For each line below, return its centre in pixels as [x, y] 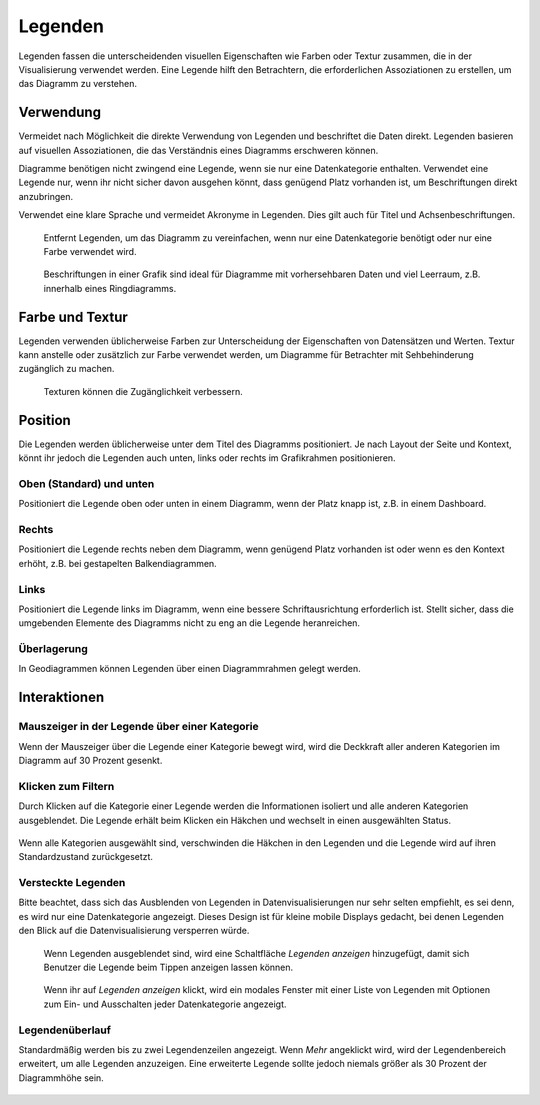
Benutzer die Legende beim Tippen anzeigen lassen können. [168, 967]
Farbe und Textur [73, 316]
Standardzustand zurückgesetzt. [86, 857]
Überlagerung [53, 649]
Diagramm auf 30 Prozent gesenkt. [90, 761]
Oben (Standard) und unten [86, 483]
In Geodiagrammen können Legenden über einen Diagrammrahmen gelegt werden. [190, 669]
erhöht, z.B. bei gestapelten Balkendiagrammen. [117, 563]
